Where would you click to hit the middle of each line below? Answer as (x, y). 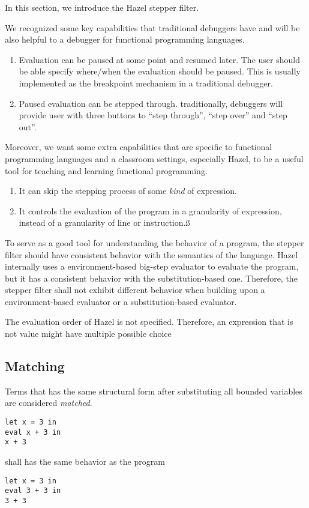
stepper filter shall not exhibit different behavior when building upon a (135, 290)
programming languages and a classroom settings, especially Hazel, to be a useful (154, 158)
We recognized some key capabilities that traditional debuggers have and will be (152, 27)
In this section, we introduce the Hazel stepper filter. (102, 7)
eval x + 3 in (33, 432)
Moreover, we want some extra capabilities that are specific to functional (139, 147)
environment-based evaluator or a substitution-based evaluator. (121, 301)
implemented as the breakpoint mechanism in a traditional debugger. (146, 83)
